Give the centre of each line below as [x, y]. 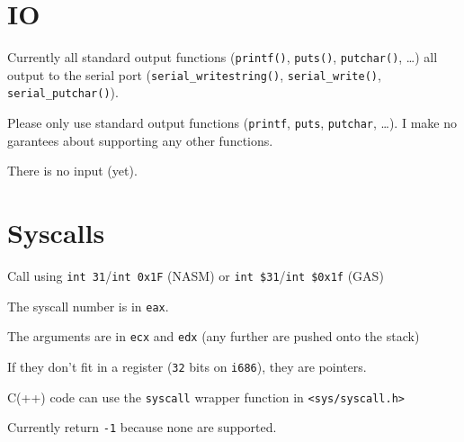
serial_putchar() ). [63, 92]
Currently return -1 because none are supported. [142, 427]
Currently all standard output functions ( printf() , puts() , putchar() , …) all [223, 57]
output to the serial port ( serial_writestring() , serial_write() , [194, 74]
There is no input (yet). [72, 171]
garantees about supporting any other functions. [140, 140]
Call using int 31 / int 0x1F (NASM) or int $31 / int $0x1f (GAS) [196, 276]
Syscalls [56, 233]
